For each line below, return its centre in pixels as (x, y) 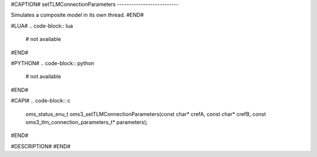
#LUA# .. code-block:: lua (42, 26)
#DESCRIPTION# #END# (41, 146)
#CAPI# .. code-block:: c (41, 101)
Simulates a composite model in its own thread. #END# (77, 15)
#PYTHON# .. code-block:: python (53, 63)
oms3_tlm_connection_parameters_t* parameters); (87, 122)
